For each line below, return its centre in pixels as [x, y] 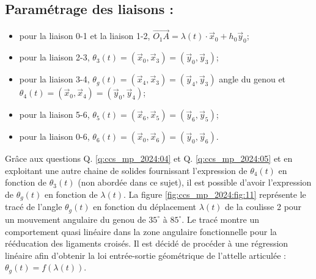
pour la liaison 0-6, [54, 136]
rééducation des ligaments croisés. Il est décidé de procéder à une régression [147, 243]
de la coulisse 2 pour [263, 207]
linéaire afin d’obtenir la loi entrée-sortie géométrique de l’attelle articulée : [145, 255]
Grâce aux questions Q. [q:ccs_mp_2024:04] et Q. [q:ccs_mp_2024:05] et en [149, 158]
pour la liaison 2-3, [54, 57]
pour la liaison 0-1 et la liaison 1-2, [85, 36]
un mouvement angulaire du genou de [75, 219]
